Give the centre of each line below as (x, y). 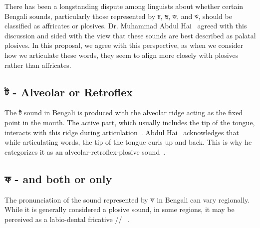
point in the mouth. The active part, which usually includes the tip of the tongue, (130, 122)
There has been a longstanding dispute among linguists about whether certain (124, 6)
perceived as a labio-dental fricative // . (67, 219)
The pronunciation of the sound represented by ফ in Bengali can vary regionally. (127, 199)
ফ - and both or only (58, 178)
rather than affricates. (38, 65)
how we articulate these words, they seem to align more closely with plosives (122, 55)
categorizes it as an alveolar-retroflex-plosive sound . (85, 151)
